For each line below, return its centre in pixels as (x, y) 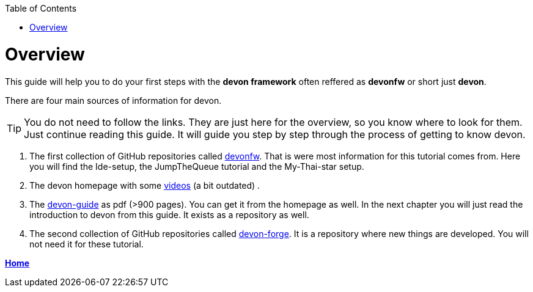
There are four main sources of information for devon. (113, 100)
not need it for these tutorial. (86, 244)
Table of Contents (41, 8)
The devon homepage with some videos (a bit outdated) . (145, 185)
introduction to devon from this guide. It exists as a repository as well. (169, 214)
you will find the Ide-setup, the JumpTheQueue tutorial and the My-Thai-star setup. (197, 166)
